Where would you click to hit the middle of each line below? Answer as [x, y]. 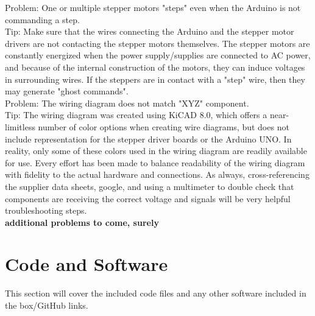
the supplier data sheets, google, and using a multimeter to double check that [150, 186]
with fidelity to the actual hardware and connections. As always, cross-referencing [157, 174]
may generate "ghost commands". [67, 91]
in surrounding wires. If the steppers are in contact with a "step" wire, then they [155, 79]
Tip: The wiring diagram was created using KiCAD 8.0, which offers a [136, 115]
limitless [20, 126]
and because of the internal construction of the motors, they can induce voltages [155, 67]
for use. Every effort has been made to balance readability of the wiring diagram [155, 162]
